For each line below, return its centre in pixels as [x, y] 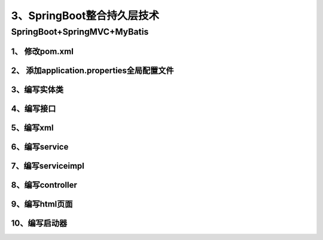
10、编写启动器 [39, 223]
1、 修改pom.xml [42, 51]
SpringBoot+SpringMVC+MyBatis [80, 32]
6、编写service [40, 147]
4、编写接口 [33, 109]
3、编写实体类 [37, 89]
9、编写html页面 [42, 204]
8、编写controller [44, 185]
